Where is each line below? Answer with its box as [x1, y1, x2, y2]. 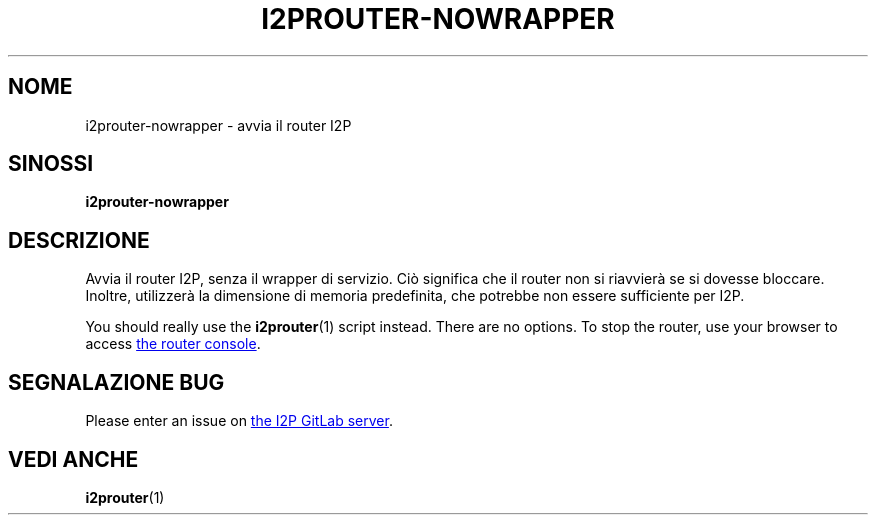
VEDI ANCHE [8, 446, 139, 472]
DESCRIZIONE [8, 227, 150, 253]
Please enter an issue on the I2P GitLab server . [85, 412, 393, 430]
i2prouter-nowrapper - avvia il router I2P [85, 116, 352, 134]
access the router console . [85, 335, 261, 353]
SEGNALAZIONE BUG [8, 369, 225, 395]
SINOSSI [8, 151, 94, 177]
